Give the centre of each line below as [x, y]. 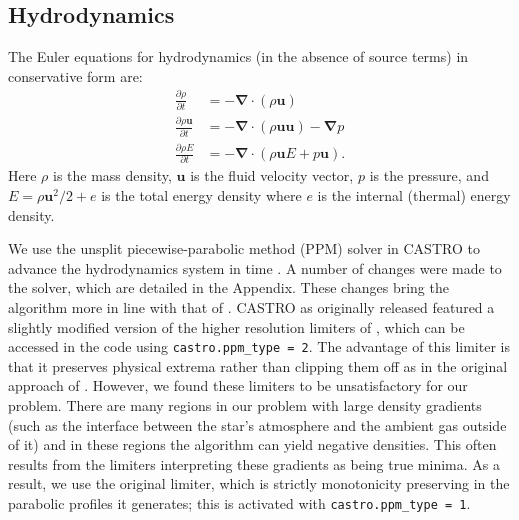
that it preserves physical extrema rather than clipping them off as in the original [258, 365]
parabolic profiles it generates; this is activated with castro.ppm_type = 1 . [239, 502]
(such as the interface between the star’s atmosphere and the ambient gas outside [257, 424]
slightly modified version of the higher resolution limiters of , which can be [236, 326]
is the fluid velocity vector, [272, 175]
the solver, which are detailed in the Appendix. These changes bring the [228, 287]
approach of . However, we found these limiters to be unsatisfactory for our [238, 385]
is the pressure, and [429, 175]
